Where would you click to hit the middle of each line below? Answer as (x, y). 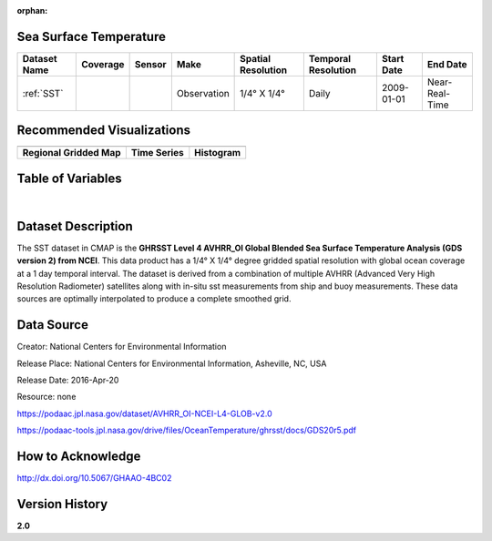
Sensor (151, 64)
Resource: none (46, 397)
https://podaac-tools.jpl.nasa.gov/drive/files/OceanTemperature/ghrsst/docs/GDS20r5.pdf (187, 430)
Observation (203, 93)
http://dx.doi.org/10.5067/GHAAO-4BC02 (94, 478)
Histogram (218, 153)
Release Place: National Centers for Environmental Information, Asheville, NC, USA (172, 363)
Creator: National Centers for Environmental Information (122, 347)
